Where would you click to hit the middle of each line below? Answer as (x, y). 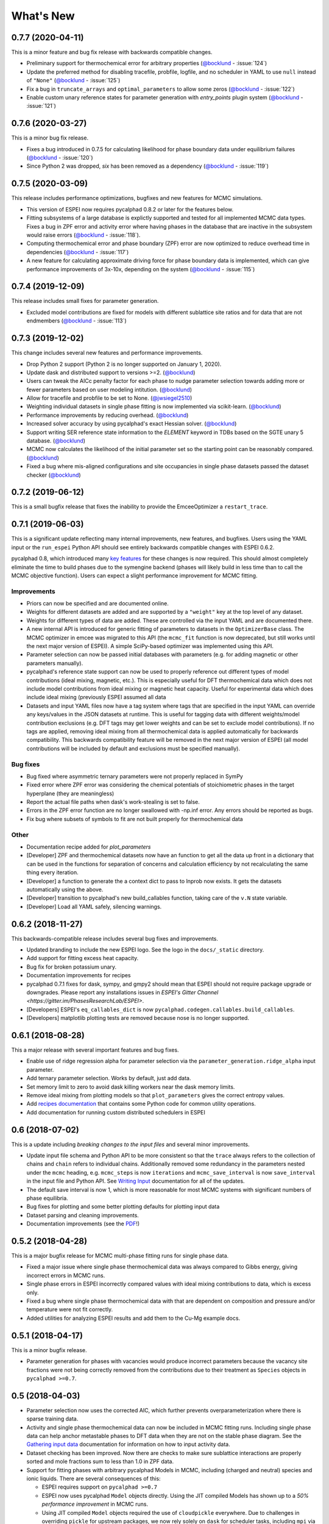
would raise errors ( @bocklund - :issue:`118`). (83, 235)
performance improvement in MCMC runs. (95, 1504)
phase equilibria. (47, 1198)
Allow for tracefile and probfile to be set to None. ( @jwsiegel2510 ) (109, 398)
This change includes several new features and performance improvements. (107, 353)
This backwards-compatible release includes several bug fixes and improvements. (115, 938)
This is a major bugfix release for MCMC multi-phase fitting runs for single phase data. (120, 1256)
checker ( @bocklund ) (54, 475)
